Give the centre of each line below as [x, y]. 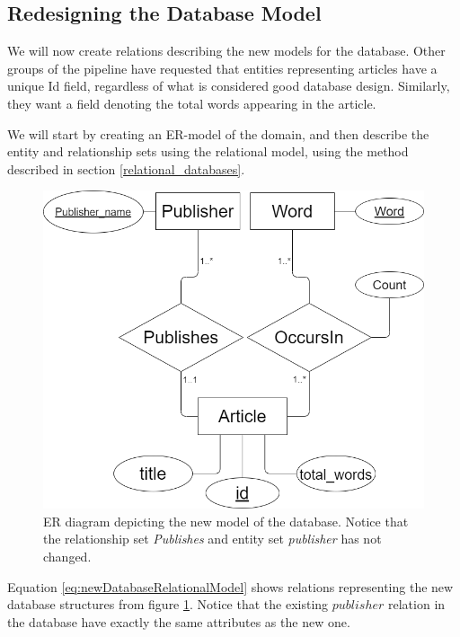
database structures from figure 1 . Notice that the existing [168, 604]
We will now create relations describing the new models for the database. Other [226, 51]
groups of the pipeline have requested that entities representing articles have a [222, 68]
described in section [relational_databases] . [126, 168]
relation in [417, 604]
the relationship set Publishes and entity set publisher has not [212, 539]
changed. [67, 556]
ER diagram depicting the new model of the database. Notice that [226, 521]
